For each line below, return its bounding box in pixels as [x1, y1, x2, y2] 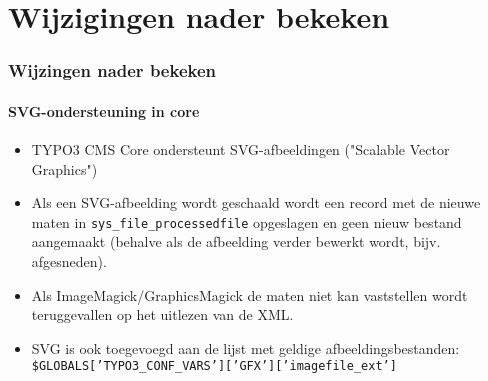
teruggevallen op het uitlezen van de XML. [31, 304, 294, 325]
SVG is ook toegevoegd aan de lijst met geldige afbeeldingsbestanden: [31, 337, 460, 358]
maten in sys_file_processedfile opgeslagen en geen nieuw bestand [31, 211, 462, 232]
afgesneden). [31, 251, 107, 272]
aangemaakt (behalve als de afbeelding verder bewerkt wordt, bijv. [31, 231, 441, 252]
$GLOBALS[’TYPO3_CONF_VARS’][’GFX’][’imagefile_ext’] [31, 359, 397, 374]
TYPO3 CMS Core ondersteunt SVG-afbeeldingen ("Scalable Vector [31, 139, 450, 160]
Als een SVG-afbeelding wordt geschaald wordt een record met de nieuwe [31, 192, 481, 213]
